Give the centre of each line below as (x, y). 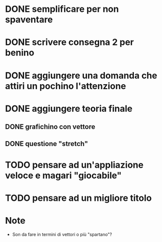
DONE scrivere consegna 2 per (70, 42)
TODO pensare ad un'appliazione (74, 165)
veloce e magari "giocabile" (63, 175)
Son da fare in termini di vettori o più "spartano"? (62, 234)
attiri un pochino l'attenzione (66, 86)
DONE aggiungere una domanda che (81, 75)
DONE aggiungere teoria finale (69, 109)
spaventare (29, 20)
